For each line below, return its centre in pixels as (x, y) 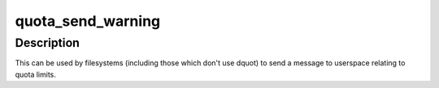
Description (48, 43)
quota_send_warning (88, 21)
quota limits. (35, 74)
